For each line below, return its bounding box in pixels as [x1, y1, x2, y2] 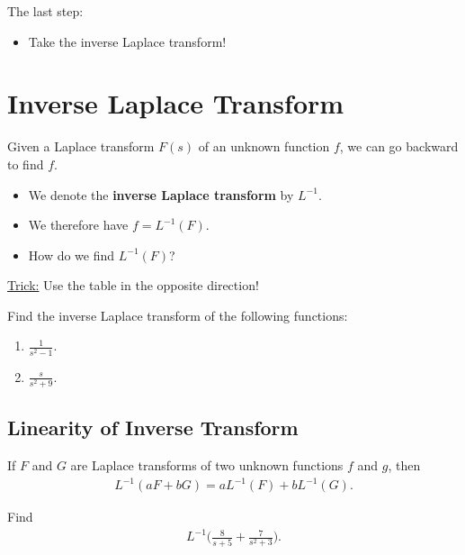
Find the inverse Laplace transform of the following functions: [7, 305, 348, 324]
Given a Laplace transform [7, 137, 155, 156]
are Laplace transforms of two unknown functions [70, 455, 344, 474]
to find [7, 154, 44, 173]
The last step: [7, 2, 84, 20]
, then [388, 455, 421, 474]
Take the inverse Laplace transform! [28, 32, 227, 50]
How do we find [28, 245, 115, 264]
